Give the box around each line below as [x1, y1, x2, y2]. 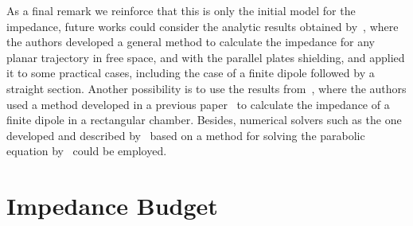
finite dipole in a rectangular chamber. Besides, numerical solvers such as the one [6, 111, 402, 128]
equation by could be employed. [6, 142, 167, 159]
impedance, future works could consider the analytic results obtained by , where [6, 18, 399, 34]
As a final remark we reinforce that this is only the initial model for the [6, 2, 356, 18]
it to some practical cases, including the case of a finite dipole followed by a [6, 64, 375, 81]
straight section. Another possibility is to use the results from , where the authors [6, 80, 407, 96]
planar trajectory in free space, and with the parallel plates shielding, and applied [6, 49, 405, 65]
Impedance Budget [6, 189, 218, 222]
